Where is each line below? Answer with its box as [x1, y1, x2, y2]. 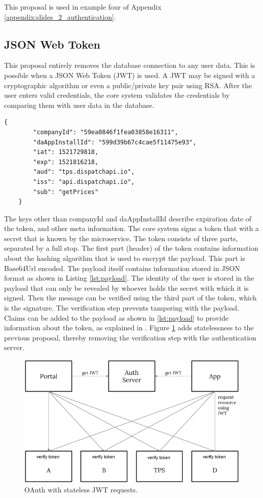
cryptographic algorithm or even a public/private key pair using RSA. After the [4, 80, 252, 90]
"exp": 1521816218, [33, 158, 99, 166]
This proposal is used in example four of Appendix [4, 2, 162, 12]
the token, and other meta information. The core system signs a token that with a [4, 223, 259, 234]
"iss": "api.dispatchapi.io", [33, 178, 135, 185]
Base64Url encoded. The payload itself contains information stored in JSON [4, 262, 240, 273]
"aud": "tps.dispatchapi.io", [33, 168, 135, 176]
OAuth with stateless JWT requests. [24, 484, 138, 495]
